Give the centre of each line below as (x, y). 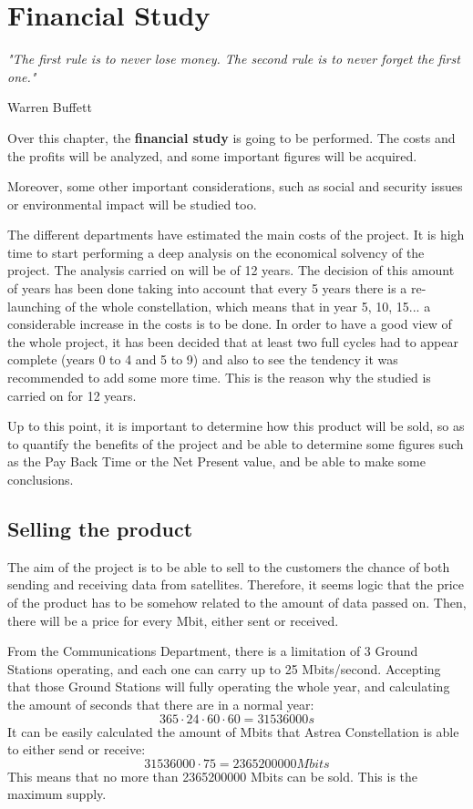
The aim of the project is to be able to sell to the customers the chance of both (229, 566)
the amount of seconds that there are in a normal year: (161, 704)
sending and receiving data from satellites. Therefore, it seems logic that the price (236, 584)
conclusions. (41, 479)
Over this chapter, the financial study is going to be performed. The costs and (231, 137)
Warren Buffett (50, 107)
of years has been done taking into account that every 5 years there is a (207, 288)
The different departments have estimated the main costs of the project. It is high (236, 235)
